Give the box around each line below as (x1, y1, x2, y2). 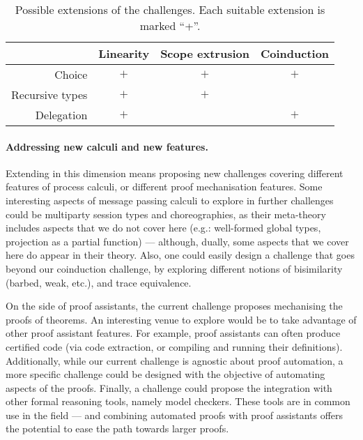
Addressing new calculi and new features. (6, 139, 208, 153)
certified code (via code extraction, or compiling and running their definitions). (6, 339, 343, 354)
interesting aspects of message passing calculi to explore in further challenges (6, 192, 334, 207)
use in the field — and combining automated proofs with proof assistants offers (6, 407, 343, 422)
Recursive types (11, 86, 88, 103)
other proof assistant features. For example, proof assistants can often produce (6, 326, 341, 340)
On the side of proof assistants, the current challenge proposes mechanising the (6, 298, 343, 313)
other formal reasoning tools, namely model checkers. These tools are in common (6, 394, 350, 409)
